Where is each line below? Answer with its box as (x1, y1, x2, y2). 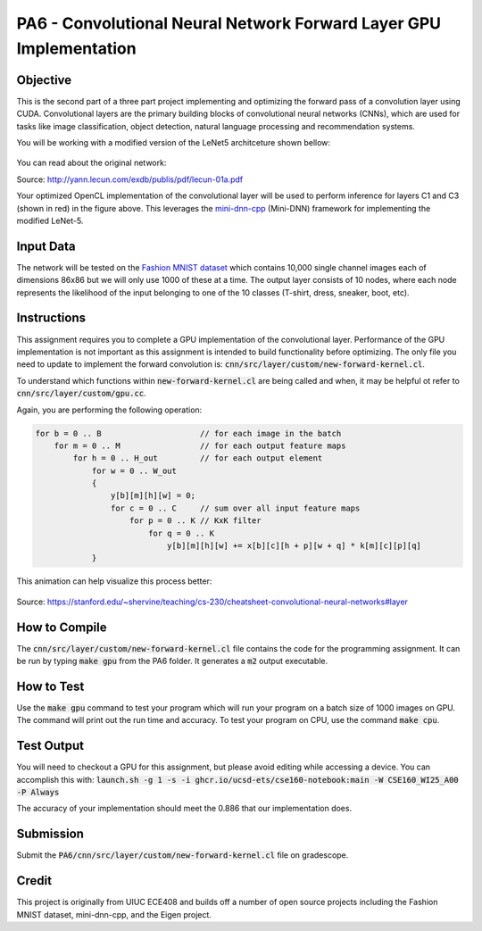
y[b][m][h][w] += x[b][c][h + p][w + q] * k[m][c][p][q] (166, 541, 421, 551)
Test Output (16, 738, 85, 753)
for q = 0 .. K (147, 528, 214, 538)
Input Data (16, 238, 76, 254)
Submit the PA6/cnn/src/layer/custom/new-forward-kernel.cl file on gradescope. (16, 850, 349, 860)
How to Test (16, 678, 85, 694)
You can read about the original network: (16, 157, 167, 169)
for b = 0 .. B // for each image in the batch (35, 428, 342, 438)
